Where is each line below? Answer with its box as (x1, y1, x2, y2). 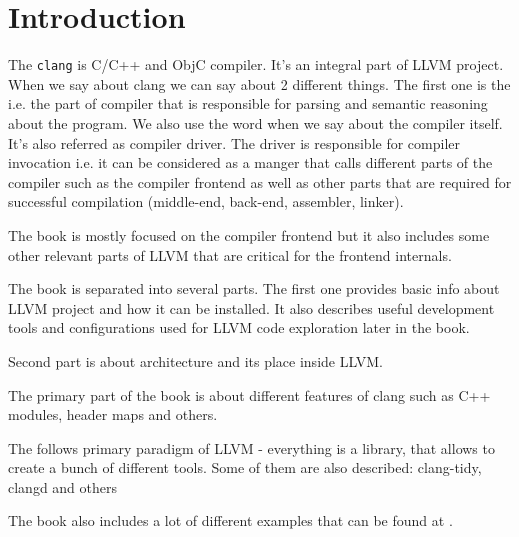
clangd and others (8, 476, 118, 497)
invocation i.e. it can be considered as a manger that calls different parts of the (8, 152, 493, 173)
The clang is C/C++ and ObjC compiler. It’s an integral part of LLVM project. (8, 54, 504, 75)
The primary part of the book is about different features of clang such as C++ (8, 384, 491, 405)
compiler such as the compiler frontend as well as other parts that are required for (8, 171, 512, 192)
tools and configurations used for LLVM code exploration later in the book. (8, 317, 470, 338)
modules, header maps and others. (8, 404, 218, 425)
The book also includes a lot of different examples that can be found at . (8, 510, 453, 531)
